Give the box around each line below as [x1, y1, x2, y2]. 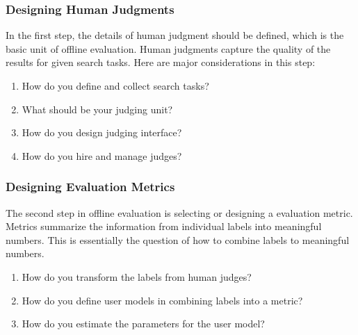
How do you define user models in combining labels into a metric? [22, 293, 303, 307]
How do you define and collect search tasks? [22, 79, 209, 92]
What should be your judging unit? [22, 101, 173, 116]
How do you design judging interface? [22, 125, 182, 140]
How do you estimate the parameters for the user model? [22, 316, 265, 331]
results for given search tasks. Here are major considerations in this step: [6, 55, 316, 70]
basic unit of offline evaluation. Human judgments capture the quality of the [6, 41, 331, 56]
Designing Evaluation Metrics [6, 178, 175, 195]
